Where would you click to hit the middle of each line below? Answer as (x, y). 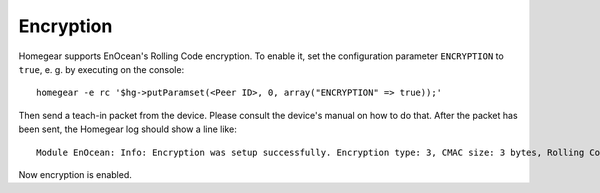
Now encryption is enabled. (75, 174)
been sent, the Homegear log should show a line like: (127, 129)
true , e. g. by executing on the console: (101, 69)
